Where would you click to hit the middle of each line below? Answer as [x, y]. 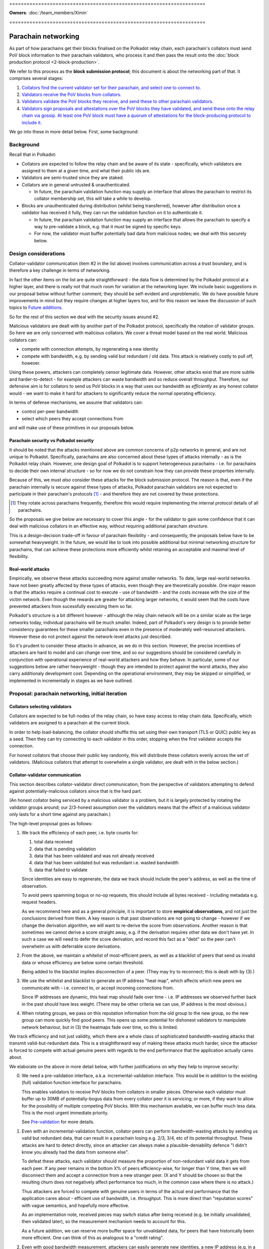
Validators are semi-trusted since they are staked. [73, 178]
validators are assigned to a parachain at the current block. [70, 723]
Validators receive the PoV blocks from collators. [71, 94]
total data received [53, 842]
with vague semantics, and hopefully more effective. [75, 1205]
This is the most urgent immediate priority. [65, 1113]
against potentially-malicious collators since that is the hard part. [75, 791]
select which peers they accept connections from [73, 418]
